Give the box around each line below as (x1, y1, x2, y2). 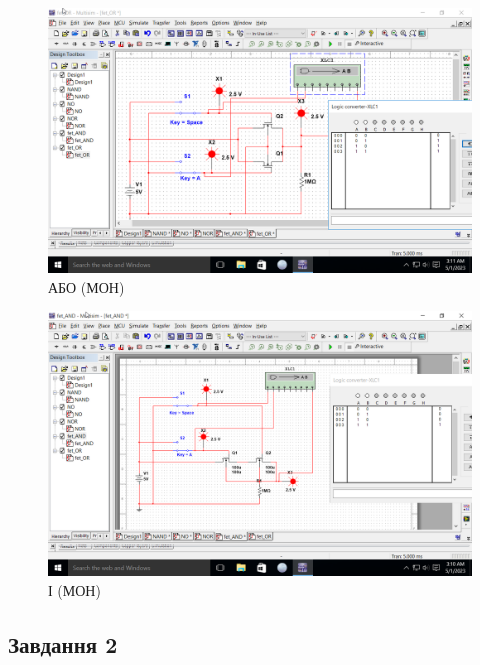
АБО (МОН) (48, 276, 125, 297)
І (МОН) (48, 579, 101, 600)
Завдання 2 (8, 628, 118, 659)
